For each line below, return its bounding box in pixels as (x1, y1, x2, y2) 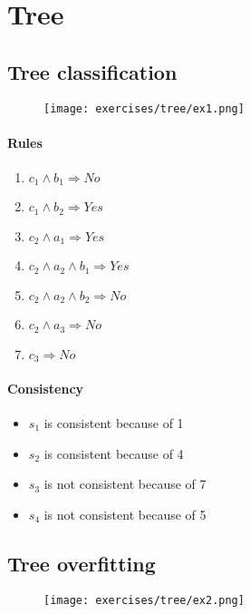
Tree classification (7, 57, 178, 85)
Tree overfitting (7, 549, 156, 577)
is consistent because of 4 (43, 443, 184, 463)
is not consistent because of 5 (43, 504, 207, 523)
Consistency (7, 378, 84, 397)
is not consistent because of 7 (43, 474, 207, 493)
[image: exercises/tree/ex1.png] (43, 102, 245, 115)
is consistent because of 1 (43, 414, 184, 432)
